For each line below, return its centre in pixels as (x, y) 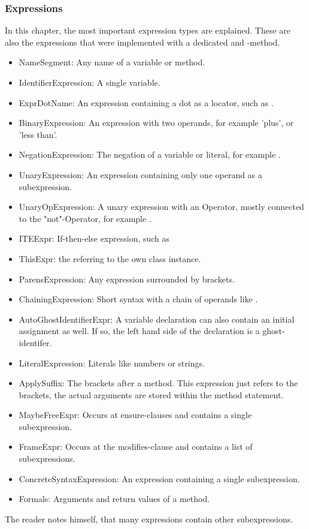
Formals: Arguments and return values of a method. (114, 499)
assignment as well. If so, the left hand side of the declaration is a (139, 331)
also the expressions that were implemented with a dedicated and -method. (143, 42)
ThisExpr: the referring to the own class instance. (110, 258)
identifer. (35, 342)
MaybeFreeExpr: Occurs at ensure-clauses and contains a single (135, 415)
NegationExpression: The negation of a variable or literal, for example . (150, 154)
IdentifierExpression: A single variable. (90, 82)
